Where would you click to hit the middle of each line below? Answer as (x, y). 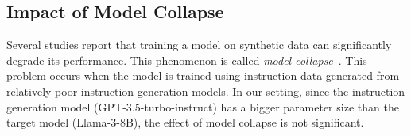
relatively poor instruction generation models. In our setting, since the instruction (206, 91)
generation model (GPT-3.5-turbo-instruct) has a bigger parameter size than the (203, 106)
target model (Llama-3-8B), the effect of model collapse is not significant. (185, 122)
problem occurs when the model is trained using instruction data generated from (203, 76)
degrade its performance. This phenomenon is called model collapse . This (187, 60)
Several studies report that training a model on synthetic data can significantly (199, 45)
